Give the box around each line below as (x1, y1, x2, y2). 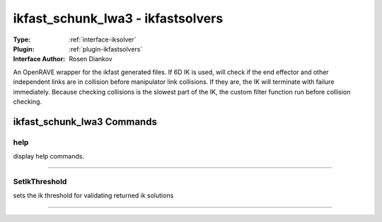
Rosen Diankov (69, 55, 112, 63)
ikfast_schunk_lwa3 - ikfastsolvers (13, 11, 224, 26)
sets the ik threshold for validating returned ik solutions (13, 191, 174, 200)
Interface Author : (13, 55, 66, 63)
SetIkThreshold (13, 176, 67, 186)
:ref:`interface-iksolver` (69, 35, 137, 44)
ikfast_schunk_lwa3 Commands (13, 116, 157, 128)
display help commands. (13, 152, 85, 161)
